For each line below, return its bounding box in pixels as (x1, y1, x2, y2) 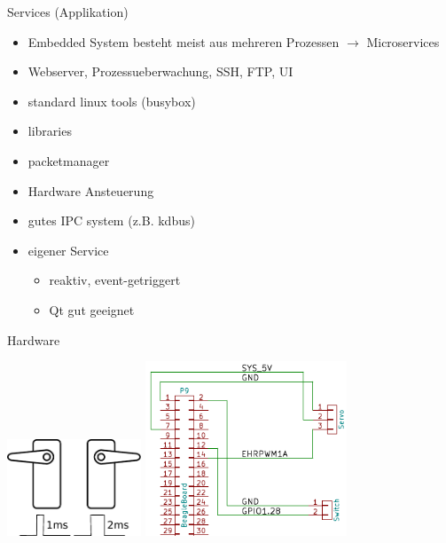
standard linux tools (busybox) (27, 91, 196, 110)
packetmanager (27, 151, 110, 169)
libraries (27, 122, 72, 140)
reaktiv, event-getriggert (49, 271, 181, 289)
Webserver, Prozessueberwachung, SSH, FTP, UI (27, 62, 293, 81)
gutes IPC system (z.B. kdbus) (27, 211, 195, 230)
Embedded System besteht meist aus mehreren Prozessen (27, 32, 340, 51)
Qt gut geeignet (49, 300, 135, 319)
